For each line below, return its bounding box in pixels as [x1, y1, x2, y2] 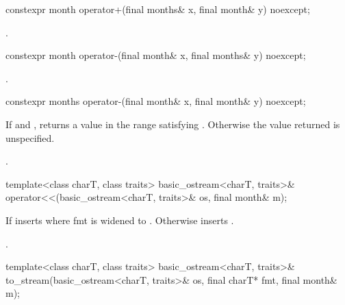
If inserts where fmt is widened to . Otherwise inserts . [5, 212, 234, 227]
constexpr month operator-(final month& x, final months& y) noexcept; [5, 48, 306, 62]
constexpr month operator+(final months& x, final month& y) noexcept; [5, 2, 310, 16]
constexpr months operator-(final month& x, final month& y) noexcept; [5, 94, 306, 108]
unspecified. [5, 130, 55, 145]
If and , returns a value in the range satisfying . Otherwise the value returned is [5, 117, 340, 131]
